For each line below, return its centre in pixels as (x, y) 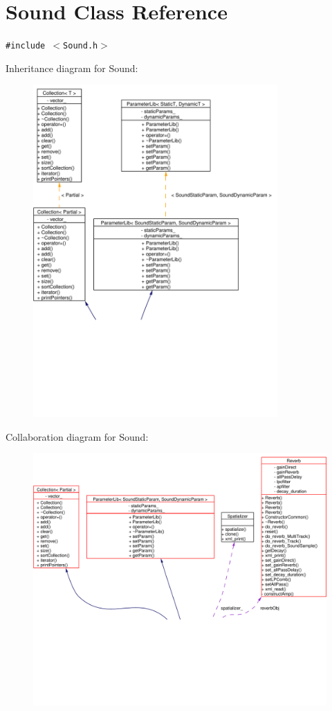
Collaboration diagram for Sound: (77, 436)
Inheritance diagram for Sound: (72, 68)
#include (26, 46)
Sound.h (81, 46)
